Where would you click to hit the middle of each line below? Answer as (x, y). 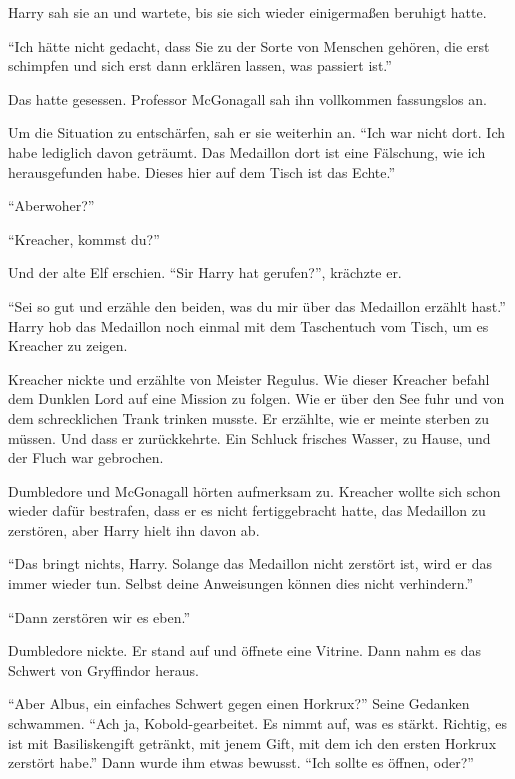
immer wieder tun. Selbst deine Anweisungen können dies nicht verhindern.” (241, 583)
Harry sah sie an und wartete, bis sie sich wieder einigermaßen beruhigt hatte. (247, 12)
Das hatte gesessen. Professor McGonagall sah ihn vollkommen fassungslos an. (247, 98)
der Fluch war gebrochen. (86, 457)
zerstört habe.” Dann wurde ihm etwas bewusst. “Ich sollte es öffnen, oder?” (241, 762)
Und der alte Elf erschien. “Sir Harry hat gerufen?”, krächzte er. (205, 272)
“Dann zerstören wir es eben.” (99, 616)
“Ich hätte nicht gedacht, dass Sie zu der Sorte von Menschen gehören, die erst (249, 45)
